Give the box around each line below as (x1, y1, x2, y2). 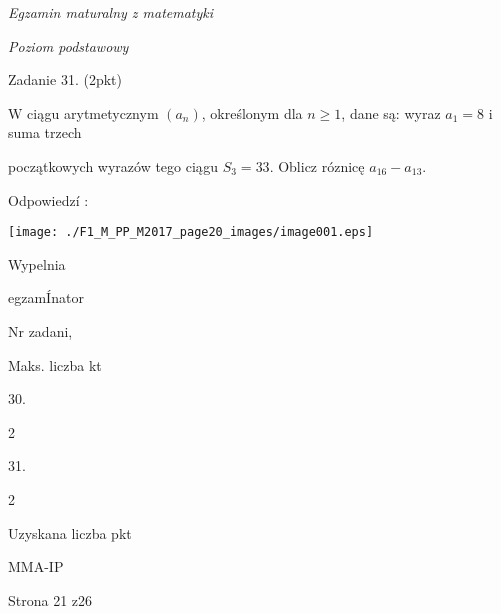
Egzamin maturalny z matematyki (8, 2, 214, 22)
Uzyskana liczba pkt (8, 522, 132, 543)
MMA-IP (8, 556, 64, 577)
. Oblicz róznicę (269, 155, 365, 176)
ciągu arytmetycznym (27, 102, 159, 123)
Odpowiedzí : (8, 189, 89, 210)
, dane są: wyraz (341, 102, 441, 123)
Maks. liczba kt (8, 354, 102, 375)
